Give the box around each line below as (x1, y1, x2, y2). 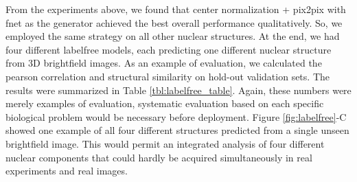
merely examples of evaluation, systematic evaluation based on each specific (5, 96, 324, 111)
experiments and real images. (5, 163, 128, 178)
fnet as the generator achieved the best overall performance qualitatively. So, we (5, 15, 343, 30)
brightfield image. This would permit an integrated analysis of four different (5, 136, 325, 150)
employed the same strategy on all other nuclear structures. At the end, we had (5, 29, 340, 43)
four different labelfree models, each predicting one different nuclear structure (5, 42, 332, 56)
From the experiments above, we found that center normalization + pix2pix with (5, 2, 346, 16)
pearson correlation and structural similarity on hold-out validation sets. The (5, 69, 330, 83)
